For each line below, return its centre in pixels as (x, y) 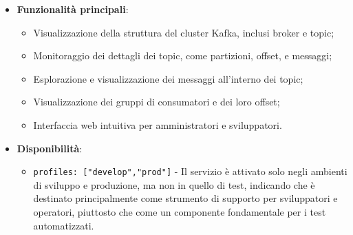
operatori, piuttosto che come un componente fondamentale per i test (180, 212)
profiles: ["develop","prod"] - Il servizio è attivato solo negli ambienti (190, 171)
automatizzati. (64, 225)
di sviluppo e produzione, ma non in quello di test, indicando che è (174, 184)
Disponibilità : (50, 148)
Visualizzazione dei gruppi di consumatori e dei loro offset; (157, 102)
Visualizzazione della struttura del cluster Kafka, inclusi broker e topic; (184, 32)
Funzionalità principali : (73, 9)
